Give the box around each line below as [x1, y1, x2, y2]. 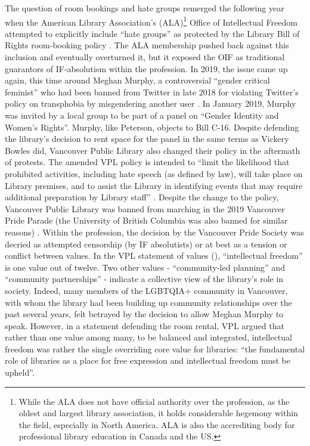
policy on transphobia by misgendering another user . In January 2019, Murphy [5, 97, 296, 110]
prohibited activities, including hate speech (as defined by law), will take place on [5, 167, 303, 179]
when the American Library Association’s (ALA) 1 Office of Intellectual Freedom [5, 14, 297, 28]
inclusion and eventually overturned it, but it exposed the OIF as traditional [5, 51, 285, 63]
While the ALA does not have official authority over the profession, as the [18, 395, 290, 407]
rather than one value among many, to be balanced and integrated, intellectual [5, 331, 292, 343]
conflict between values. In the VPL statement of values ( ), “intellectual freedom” [5, 249, 303, 262]
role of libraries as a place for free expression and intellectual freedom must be [5, 354, 290, 367]
